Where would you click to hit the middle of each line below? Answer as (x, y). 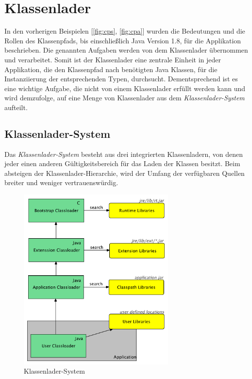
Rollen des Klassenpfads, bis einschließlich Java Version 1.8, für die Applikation (123, 40)
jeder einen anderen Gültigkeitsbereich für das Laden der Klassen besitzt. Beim (122, 163)
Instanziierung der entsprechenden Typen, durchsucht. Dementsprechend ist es (121, 79)
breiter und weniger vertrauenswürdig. (61, 182)
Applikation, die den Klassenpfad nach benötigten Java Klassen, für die (111, 69)
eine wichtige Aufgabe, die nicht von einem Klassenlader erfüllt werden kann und (125, 88)
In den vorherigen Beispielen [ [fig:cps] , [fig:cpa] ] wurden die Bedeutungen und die (125, 31)
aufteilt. (16, 107)
